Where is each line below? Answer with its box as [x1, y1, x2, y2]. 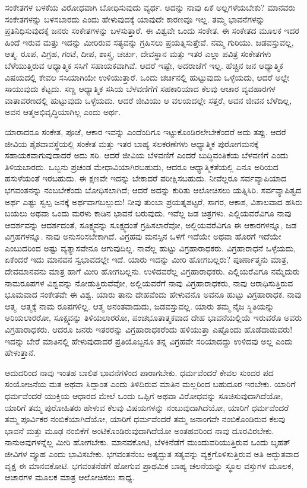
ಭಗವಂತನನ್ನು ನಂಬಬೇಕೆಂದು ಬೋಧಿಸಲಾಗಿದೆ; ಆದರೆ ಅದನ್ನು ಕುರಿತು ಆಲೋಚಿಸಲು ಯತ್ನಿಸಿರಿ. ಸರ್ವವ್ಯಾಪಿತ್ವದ [5, 183, 302, 196]
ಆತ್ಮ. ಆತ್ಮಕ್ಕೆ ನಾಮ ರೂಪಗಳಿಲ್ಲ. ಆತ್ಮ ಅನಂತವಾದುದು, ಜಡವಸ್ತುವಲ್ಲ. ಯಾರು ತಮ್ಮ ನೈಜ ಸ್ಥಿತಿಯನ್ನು [5, 299, 274, 312]
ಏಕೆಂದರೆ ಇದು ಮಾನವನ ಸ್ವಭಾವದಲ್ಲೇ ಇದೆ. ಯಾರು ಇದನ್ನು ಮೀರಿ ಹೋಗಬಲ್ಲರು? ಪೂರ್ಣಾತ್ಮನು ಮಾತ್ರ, [5, 253, 289, 266]
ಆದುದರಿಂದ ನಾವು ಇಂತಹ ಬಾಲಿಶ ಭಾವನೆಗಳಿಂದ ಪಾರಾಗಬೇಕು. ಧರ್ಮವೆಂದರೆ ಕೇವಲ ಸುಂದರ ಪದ [5, 366, 274, 378]
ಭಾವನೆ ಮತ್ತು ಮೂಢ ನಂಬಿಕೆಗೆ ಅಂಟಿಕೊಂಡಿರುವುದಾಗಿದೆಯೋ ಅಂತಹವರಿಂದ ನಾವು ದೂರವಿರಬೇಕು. [5, 424, 274, 436]
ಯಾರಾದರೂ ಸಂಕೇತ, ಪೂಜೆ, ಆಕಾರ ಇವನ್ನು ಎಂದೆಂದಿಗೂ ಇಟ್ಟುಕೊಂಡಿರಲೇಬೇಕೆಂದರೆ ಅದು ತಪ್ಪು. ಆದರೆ [5, 125, 286, 138]
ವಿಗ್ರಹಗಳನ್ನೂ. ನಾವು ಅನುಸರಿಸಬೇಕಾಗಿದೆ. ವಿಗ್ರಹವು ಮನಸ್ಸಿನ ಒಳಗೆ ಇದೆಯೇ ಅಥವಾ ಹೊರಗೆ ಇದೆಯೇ [5, 230, 281, 243]
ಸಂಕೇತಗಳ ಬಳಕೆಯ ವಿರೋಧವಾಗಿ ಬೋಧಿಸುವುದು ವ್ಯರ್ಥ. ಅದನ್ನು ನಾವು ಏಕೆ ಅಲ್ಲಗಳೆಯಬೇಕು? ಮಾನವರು [5, 1, 296, 13]
